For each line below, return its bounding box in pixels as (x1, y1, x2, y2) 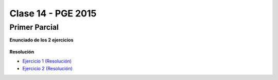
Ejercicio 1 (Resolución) (22, 58, 72, 64)
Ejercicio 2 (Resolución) (22, 65, 73, 71)
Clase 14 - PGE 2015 (9, 8, 97, 19)
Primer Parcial (9, 23, 59, 32)
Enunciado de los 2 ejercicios (9, 37, 74, 43)
